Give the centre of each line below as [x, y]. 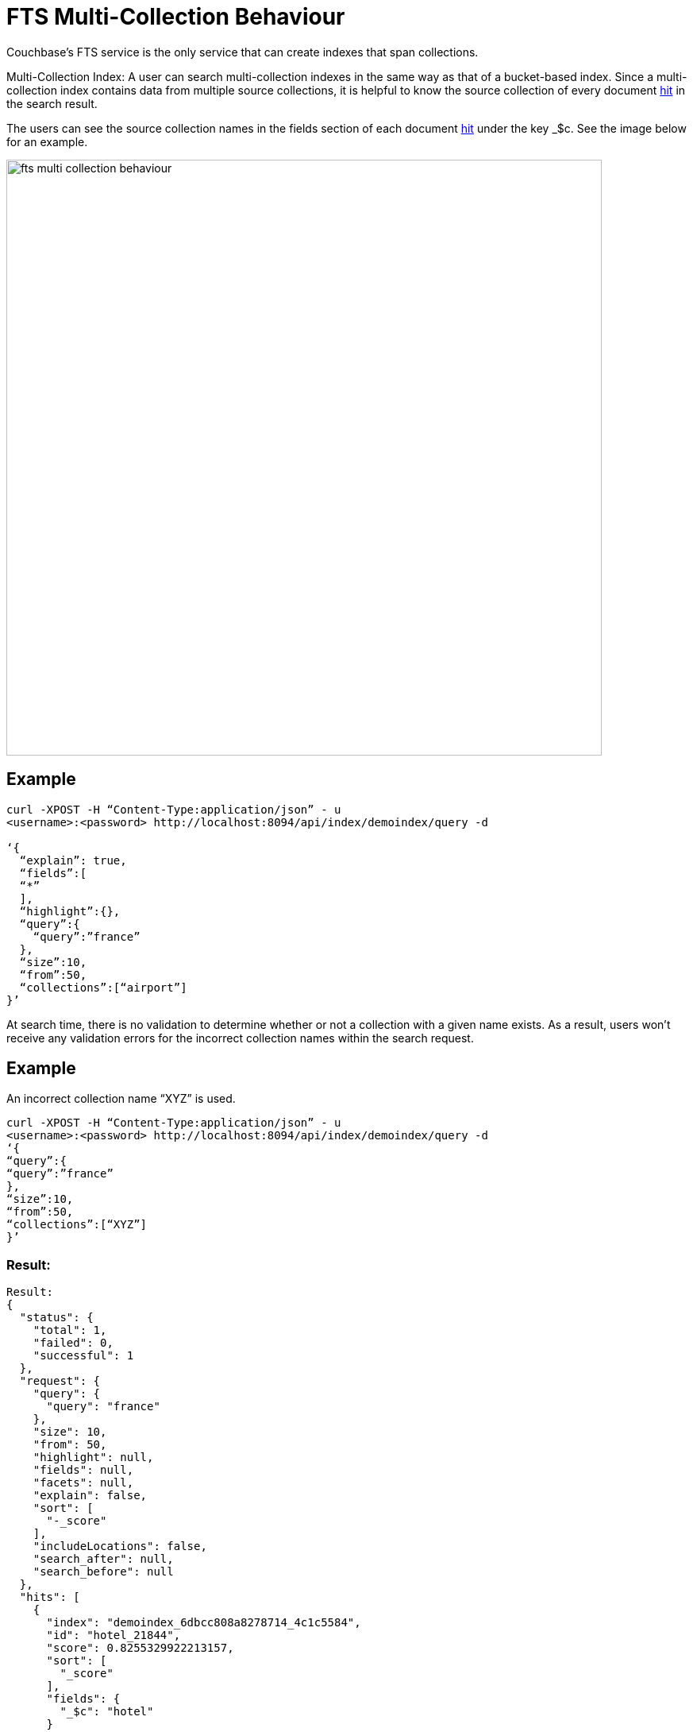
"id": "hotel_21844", [114, 1635]
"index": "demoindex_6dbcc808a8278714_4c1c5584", [204, 1623]
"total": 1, [70, 1330]
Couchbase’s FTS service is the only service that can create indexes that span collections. [243, 52]
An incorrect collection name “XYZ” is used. [121, 1099]
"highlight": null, [93, 1458]
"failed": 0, [73, 1343]
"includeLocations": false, [120, 1546]
